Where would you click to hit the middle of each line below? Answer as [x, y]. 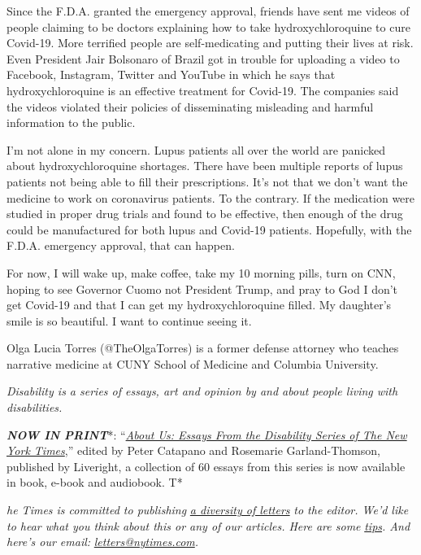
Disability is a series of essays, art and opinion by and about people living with [202, 391]
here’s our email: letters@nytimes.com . [103, 542]
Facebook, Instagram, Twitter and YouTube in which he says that [171, 74]
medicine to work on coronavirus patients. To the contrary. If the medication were [211, 197]
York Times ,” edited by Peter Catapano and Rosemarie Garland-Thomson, [193, 450]
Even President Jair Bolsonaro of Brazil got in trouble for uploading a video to [203, 58]
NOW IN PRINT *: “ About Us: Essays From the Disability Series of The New [207, 434]
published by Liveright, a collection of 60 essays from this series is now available [206, 466]
